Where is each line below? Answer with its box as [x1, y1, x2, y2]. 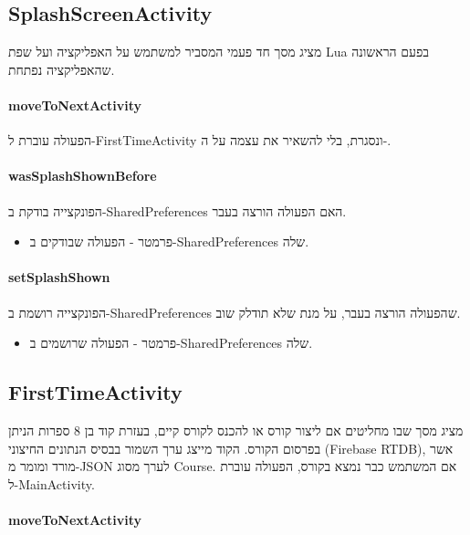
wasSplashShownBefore [8, 166, 157, 185]
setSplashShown [8, 267, 110, 287]
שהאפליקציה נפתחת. [8, 59, 115, 79]
